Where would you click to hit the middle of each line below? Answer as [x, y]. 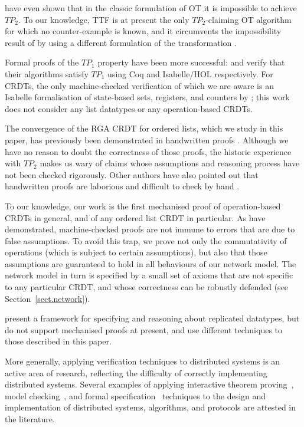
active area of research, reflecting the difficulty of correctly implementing [136, 372]
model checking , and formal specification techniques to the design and [135, 395]
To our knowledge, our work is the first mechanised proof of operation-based [143, 206]
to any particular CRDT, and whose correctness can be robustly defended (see [147, 287]
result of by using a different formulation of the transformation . [121, 42]
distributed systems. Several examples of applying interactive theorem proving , [149, 384]
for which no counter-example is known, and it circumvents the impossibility [143, 31]
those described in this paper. [58, 341]
